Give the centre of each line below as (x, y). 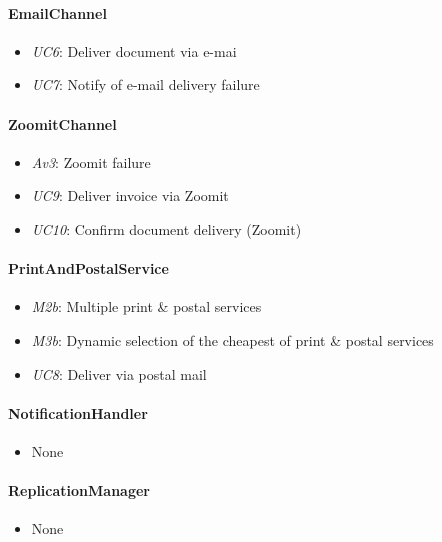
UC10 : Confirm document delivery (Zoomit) (166, 228)
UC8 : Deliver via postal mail (119, 373)
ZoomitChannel (62, 123)
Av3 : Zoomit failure (91, 161)
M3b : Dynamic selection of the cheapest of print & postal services (232, 339)
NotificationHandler (78, 412)
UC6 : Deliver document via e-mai (134, 50)
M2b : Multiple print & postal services (146, 306)
